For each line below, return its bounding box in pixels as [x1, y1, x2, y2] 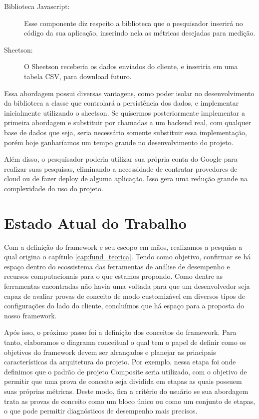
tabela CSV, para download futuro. [24, 71, 132, 81]
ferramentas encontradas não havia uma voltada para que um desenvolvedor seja [4, 281, 250, 291]
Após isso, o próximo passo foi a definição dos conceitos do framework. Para [4, 327, 237, 337]
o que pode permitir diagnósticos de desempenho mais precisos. [4, 405, 198, 416]
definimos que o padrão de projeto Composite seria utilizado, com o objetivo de [4, 366, 247, 376]
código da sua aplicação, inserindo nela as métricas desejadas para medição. [24, 28, 256, 38]
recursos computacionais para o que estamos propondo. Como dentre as [4, 271, 223, 281]
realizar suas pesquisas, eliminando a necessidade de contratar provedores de [4, 163, 238, 174]
